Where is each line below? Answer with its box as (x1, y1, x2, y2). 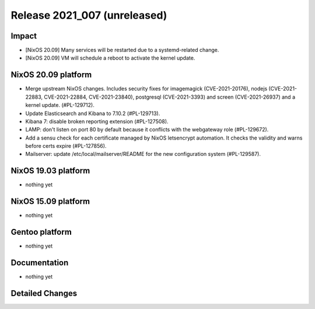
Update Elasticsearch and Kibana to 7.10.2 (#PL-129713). (25, 110, 160, 117)
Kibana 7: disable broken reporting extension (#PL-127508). (25, 117, 169, 125)
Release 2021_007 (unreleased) (10, 9, 167, 22)
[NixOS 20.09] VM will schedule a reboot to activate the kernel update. (25, 54, 195, 61)
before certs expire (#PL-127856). (25, 143, 107, 150)
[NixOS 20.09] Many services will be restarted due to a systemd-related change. (25, 47, 219, 54)
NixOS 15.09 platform (10, 196, 90, 207)
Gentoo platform (10, 227, 72, 237)
